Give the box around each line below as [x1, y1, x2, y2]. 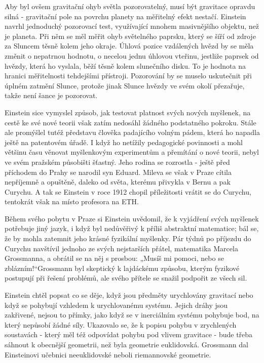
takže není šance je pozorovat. [5, 90, 98, 101]
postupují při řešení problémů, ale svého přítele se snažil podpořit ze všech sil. [5, 273, 247, 283]
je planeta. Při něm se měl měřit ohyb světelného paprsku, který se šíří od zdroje [5, 30, 256, 41]
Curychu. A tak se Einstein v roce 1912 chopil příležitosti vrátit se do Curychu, [5, 186, 251, 197]
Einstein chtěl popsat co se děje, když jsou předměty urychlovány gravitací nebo [5, 290, 253, 300]
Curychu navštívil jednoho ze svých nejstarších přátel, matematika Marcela [5, 243, 238, 253]
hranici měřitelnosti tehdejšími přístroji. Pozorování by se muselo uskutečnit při [5, 70, 252, 81]
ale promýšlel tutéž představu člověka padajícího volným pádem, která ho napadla [5, 127, 260, 138]
